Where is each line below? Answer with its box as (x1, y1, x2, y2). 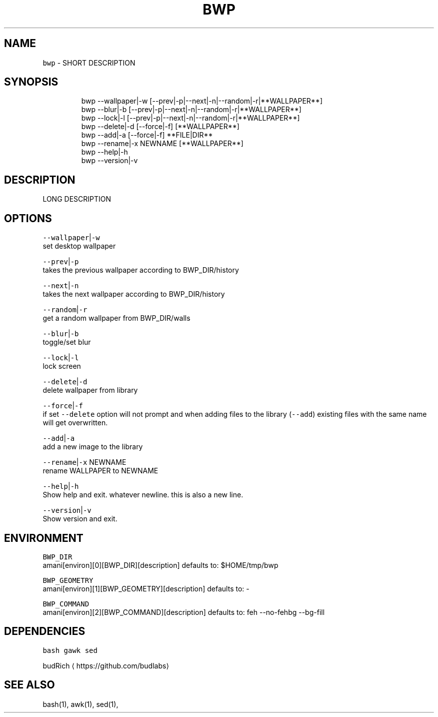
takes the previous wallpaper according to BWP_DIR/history (42, 266, 239, 275)
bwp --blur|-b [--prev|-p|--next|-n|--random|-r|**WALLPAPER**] (81, 105, 301, 114)
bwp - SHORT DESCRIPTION (42, 58, 135, 67)
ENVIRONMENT (4, 531, 83, 544)
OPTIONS (4, 212, 52, 225)
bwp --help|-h (81, 148, 128, 157)
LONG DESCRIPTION (42, 195, 111, 204)
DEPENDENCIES (4, 625, 85, 638)
